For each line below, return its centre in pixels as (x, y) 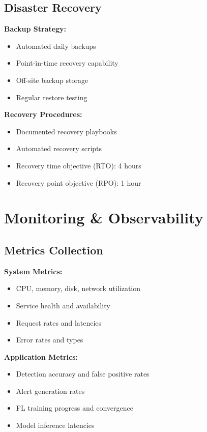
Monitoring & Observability (104, 218)
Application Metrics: (41, 356)
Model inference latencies (55, 425)
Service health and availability (63, 305)
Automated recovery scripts (59, 148)
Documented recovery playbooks (66, 131)
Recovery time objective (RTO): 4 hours (79, 165)
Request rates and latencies (59, 322)
